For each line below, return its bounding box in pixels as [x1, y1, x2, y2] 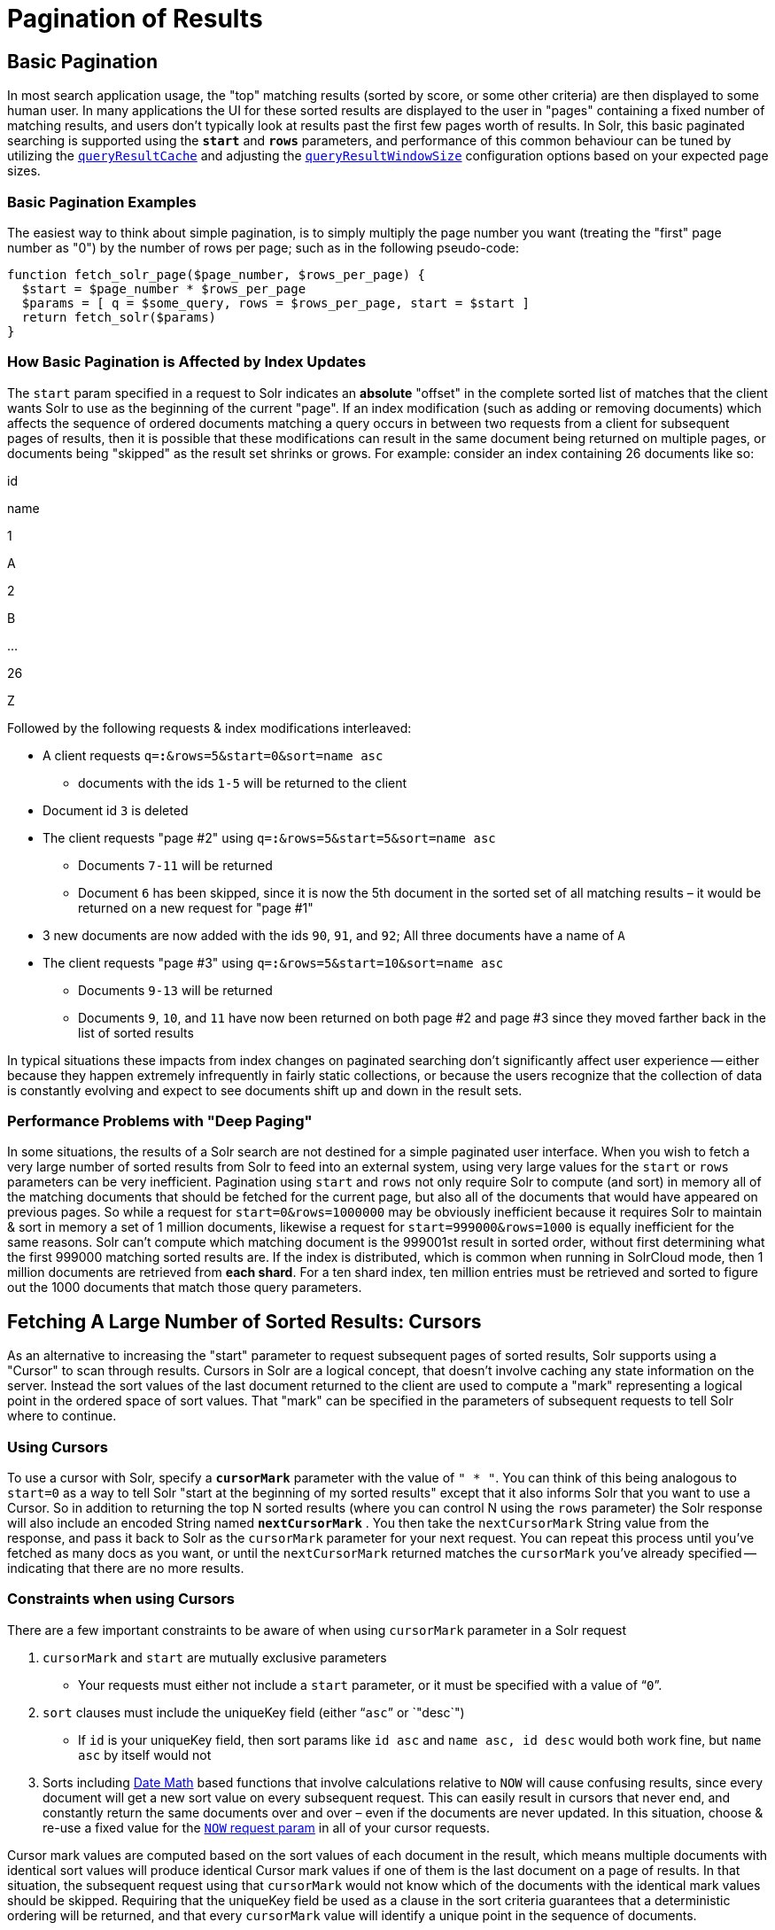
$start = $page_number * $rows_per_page [21, 281, 306, 296]
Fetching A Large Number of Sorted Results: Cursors [7, 1310, 482, 1333]
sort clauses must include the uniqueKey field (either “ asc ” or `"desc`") [43, 1704, 465, 1720]
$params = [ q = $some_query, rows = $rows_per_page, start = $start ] [21, 295, 531, 310]
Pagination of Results [7, 4, 263, 34]
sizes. [7, 163, 41, 179]
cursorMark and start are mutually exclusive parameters [43, 1649, 387, 1665]
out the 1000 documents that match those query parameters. [7, 1280, 362, 1296]
